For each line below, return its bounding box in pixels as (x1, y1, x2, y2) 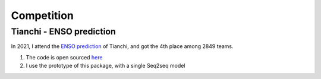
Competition (11, 9, 74, 22)
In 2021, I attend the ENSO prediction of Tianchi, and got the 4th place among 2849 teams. (11, 43, 234, 50)
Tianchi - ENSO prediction (11, 26, 116, 37)
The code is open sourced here (26, 53, 103, 61)
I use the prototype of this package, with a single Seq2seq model (26, 62, 185, 69)
